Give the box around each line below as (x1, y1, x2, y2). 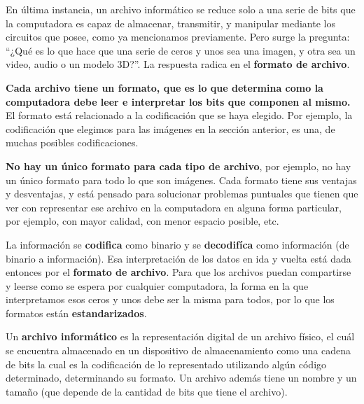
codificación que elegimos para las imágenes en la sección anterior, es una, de (6, 121, 335, 136)
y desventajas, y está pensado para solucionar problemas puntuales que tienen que (6, 186, 358, 201)
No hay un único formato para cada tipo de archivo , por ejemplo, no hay (6, 158, 351, 173)
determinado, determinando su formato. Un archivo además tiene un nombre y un (6, 370, 357, 385)
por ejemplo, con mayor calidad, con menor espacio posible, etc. (6, 214, 279, 228)
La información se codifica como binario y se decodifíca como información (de (6, 237, 349, 251)
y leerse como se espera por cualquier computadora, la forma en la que (6, 278, 309, 293)
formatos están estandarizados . (6, 305, 147, 320)
